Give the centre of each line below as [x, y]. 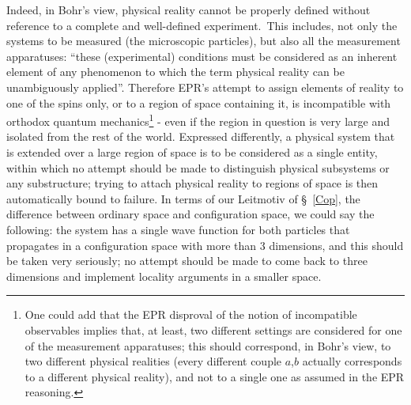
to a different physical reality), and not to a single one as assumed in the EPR [215, 376]
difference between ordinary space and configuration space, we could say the [190, 214]
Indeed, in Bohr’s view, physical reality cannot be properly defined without [189, 9]
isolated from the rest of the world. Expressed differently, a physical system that [201, 136]
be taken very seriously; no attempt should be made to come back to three [187, 261]
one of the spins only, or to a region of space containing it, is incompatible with [199, 102]
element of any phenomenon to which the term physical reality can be [175, 72]
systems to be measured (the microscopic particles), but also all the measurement [204, 41]
